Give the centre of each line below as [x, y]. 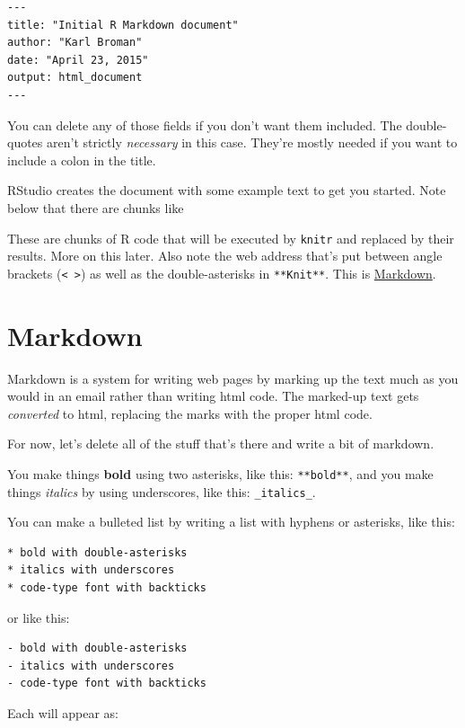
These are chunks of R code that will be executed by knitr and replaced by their [231, 238]
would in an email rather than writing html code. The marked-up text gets [213, 396]
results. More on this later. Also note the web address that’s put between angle [225, 256]
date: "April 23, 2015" [78, 60]
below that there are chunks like [96, 207]
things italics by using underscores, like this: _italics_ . [162, 491]
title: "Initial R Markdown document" [123, 25]
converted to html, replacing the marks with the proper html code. [190, 413]
